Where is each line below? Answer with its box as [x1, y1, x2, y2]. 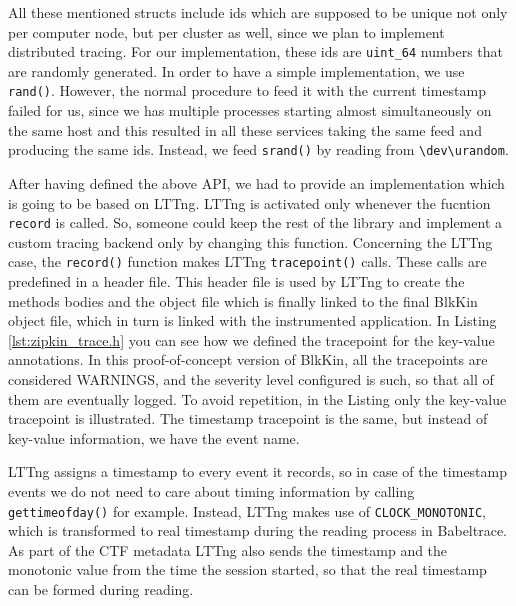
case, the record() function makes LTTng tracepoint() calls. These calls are [8, 251, 487, 272]
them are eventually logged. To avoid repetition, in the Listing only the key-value [8, 388, 507, 409]
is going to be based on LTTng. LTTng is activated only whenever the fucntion [8, 192, 491, 213]
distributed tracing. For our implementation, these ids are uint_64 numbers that [8, 41, 504, 62]
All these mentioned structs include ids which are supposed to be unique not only [8, 2, 508, 22]
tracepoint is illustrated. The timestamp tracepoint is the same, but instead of [8, 408, 488, 429]
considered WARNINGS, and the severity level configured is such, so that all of [8, 369, 494, 389]
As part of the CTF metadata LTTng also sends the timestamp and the [8, 539, 448, 560]
